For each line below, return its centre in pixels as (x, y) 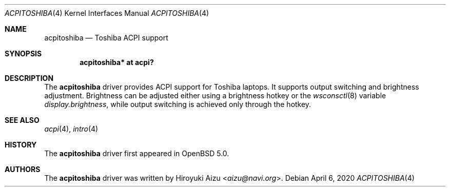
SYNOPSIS (23, 54)
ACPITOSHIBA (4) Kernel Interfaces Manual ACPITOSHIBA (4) (107, 13)
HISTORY (21, 145)
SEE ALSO (22, 120)
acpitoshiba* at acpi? (117, 62)
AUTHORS (23, 169)
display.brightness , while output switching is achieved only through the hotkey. (178, 104)
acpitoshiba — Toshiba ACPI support (106, 38)
